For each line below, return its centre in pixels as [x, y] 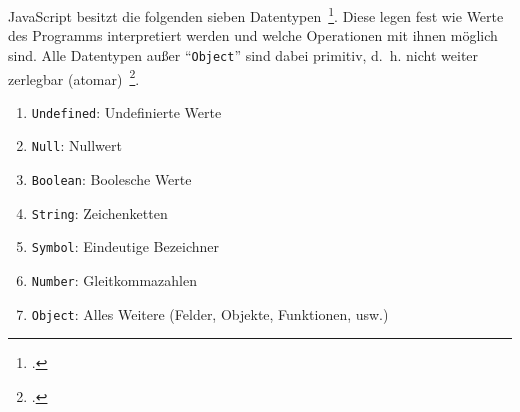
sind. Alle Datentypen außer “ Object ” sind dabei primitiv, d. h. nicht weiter [243, 54]
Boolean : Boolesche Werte [111, 179]
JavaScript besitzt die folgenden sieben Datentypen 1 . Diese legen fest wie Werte [256, 14]
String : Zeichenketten [99, 212]
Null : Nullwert [76, 145]
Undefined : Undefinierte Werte [126, 111]
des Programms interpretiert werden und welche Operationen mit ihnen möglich [253, 35]
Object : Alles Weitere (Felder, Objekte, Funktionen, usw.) [210, 313]
